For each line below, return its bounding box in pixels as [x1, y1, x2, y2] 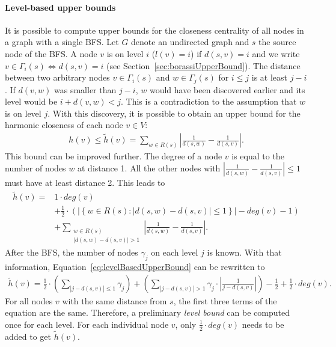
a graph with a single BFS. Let [5, 35, 119, 48]
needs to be [242, 318, 284, 330]
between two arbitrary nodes [5, 71, 110, 84]
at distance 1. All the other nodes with [77, 162, 221, 174]
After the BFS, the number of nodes [5, 246, 138, 259]
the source [258, 35, 296, 48]
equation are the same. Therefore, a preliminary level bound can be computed [5, 306, 290, 319]
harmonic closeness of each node [5, 118, 123, 131]
